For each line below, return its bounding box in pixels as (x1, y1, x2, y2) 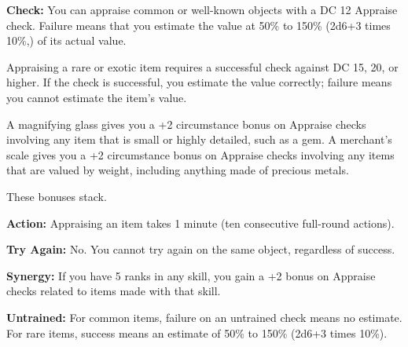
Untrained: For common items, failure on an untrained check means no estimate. (6, 309, 402, 325)
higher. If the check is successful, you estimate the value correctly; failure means (6, 74, 392, 90)
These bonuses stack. (6, 188, 107, 204)
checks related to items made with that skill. (6, 283, 221, 299)
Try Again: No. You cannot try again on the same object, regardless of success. (6, 241, 395, 258)
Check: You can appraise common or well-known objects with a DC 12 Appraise (6, 2, 398, 17)
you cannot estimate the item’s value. (6, 89, 187, 105)
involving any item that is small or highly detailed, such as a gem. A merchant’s (6, 131, 392, 148)
